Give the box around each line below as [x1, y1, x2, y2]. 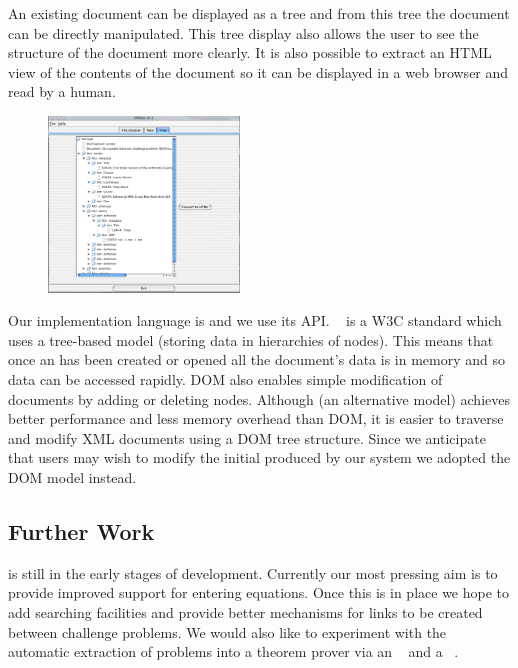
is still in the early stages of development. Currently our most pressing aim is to [8, 562, 498, 583]
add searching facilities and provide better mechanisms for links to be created [8, 601, 483, 622]
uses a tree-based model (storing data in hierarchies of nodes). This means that [8, 329, 494, 350]
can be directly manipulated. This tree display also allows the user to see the [8, 22, 479, 43]
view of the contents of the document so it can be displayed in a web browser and [8, 61, 509, 82]
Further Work [8, 515, 155, 546]
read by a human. [8, 81, 116, 102]
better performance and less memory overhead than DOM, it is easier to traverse [8, 408, 504, 429]
